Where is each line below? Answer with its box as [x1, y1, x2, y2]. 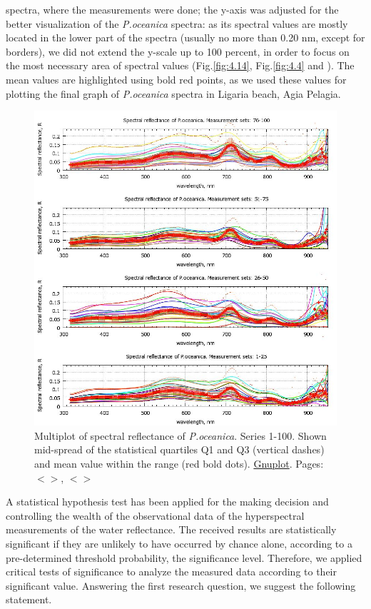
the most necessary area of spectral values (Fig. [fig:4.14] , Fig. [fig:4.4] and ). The [6, 58, 355, 73]
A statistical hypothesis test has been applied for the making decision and [6, 494, 329, 509]
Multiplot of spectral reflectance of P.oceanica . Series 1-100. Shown [34, 428, 327, 443]
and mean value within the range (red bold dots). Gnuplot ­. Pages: [34, 456, 324, 471]
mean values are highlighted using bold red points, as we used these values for [6, 71, 347, 86]
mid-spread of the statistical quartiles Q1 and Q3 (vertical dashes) [34, 442, 325, 457]
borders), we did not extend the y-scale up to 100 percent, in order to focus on [6, 44, 350, 59]
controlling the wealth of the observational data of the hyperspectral [6, 508, 305, 523]
